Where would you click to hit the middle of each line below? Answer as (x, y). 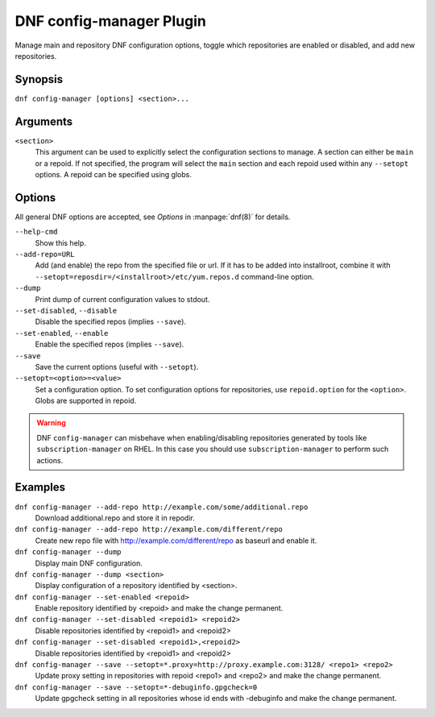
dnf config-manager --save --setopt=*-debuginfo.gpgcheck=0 (136, 687)
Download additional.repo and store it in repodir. (115, 518)
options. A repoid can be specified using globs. (114, 174)
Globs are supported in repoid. (86, 401)
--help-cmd (36, 232)
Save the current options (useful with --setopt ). (117, 367)
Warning (51, 423)
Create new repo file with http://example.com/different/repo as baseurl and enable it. (176, 541)
